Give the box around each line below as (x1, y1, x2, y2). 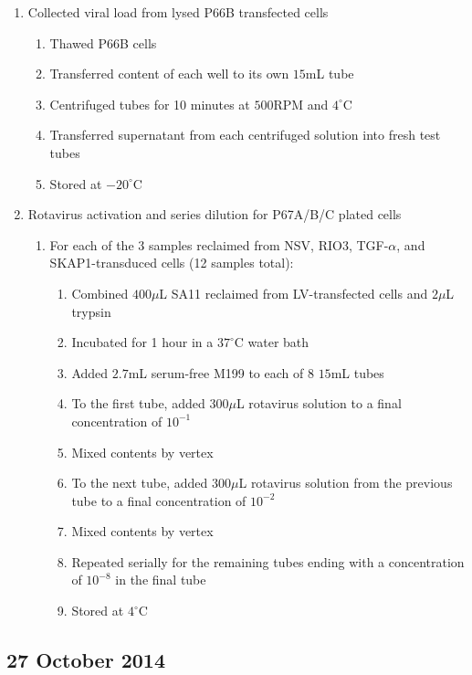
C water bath (234, 332, 309, 352)
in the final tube (115, 570, 206, 589)
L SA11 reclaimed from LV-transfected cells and (159, 283, 428, 302)
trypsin (71, 301, 111, 321)
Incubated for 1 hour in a (71, 332, 214, 352)
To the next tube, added (71, 473, 208, 492)
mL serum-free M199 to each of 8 (128, 363, 314, 382)
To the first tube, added (71, 394, 205, 413)
